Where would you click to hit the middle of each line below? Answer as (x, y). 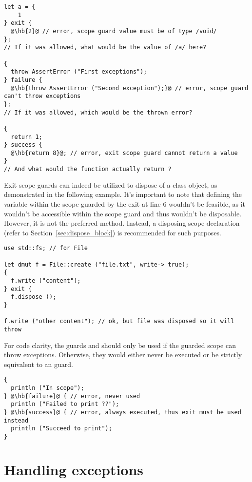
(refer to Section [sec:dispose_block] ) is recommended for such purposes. (113, 232)
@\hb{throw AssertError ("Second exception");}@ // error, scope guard (130, 88)
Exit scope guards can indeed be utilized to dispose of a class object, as (111, 184)
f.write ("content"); (46, 280)
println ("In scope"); (48, 388)
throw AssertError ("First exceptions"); (79, 72)
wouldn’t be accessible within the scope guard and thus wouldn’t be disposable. (123, 213)
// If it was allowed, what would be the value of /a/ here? (105, 48)
